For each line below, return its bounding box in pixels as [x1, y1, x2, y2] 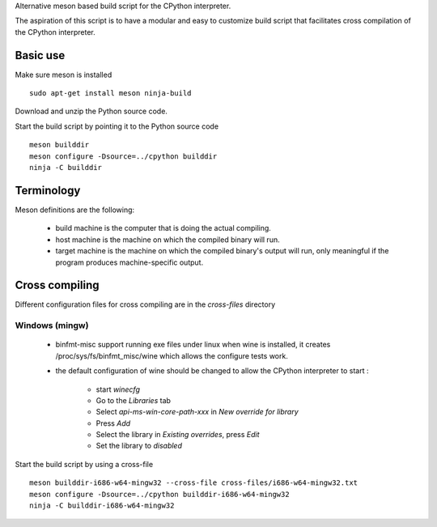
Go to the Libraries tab [95, 395, 172, 405]
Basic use [15, 49, 66, 62]
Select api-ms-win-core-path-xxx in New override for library [95, 407, 299, 417]
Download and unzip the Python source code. [15, 106, 168, 117]
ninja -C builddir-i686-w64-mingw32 [29, 501, 175, 510]
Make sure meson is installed [15, 70, 112, 79]
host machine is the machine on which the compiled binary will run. [55, 235, 280, 244]
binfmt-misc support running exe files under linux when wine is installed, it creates [55, 340, 331, 350]
